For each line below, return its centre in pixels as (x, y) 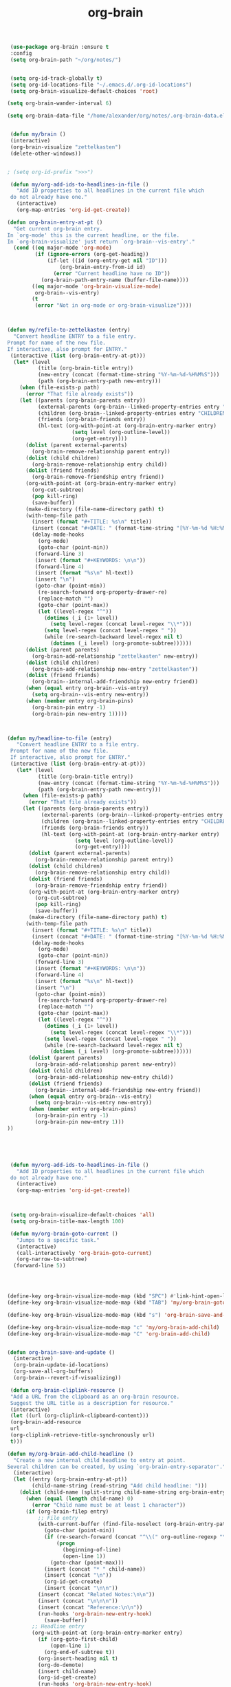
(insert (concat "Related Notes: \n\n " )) (96, 1595)
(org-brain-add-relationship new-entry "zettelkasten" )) (115, 669)
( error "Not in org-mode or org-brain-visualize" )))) (113, 305)
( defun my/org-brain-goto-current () (64, 1234)
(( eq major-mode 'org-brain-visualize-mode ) (97, 286)
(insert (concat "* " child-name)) (95, 1569)
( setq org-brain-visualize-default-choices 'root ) (84, 91)
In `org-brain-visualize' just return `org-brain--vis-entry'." (101, 241)
